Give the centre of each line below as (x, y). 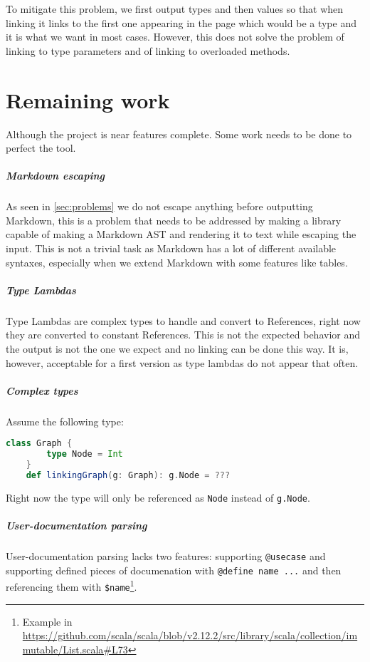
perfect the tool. (41, 148)
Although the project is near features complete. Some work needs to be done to (179, 134)
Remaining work (88, 99)
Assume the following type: (65, 421)
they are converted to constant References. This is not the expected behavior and (183, 335)
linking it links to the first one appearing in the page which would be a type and (181, 22)
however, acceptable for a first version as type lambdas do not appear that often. (182, 362)
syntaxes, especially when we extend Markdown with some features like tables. (177, 262)
